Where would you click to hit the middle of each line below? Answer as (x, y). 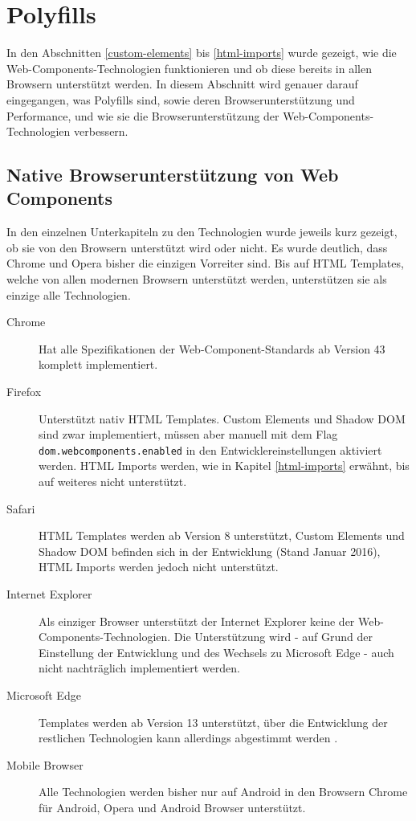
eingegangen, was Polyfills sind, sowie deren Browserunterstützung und (181, 99)
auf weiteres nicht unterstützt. (113, 482)
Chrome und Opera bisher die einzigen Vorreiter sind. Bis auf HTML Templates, (205, 263)
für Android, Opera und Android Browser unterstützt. (172, 807)
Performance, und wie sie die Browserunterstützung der (143, 115)
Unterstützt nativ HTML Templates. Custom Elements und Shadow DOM (222, 418)
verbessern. (101, 131)
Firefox (24, 392)
